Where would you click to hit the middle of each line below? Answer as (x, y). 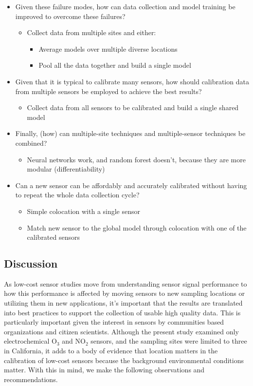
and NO (74, 341)
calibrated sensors (54, 237)
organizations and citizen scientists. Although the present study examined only (121, 331)
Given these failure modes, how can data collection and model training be (125, 6)
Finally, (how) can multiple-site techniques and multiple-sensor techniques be (130, 133)
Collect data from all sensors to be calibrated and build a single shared (133, 107)
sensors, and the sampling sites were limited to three (169, 341)
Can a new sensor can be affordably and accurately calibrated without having (131, 185)
